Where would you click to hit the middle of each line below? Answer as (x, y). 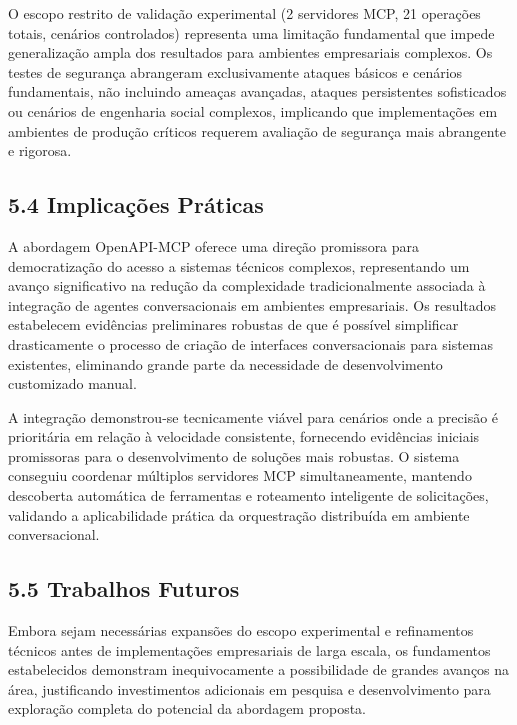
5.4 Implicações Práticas (136, 204)
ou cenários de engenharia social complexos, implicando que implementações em (253, 110)
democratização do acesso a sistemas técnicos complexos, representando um (239, 265)
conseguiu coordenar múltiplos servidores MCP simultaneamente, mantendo (240, 475)
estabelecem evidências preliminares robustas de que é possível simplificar (233, 324)
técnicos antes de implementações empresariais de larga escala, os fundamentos (249, 649)
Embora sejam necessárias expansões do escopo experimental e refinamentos (241, 630)
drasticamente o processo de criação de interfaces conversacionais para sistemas (250, 343)
